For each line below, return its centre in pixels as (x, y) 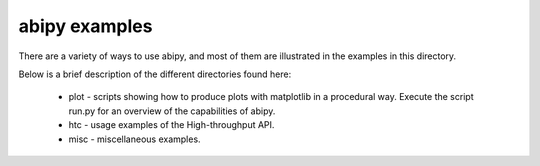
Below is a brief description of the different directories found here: (155, 74)
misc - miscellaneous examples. (134, 139)
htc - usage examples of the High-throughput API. (171, 125)
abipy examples (85, 26)
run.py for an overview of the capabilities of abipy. (172, 111)
